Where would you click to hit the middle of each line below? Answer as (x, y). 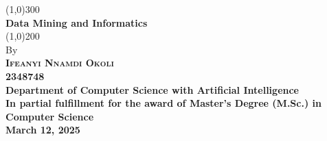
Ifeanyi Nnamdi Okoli (60, 63)
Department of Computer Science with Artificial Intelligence (152, 89)
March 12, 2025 (43, 130)
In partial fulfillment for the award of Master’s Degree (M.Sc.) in (163, 103)
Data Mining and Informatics (77, 22)
